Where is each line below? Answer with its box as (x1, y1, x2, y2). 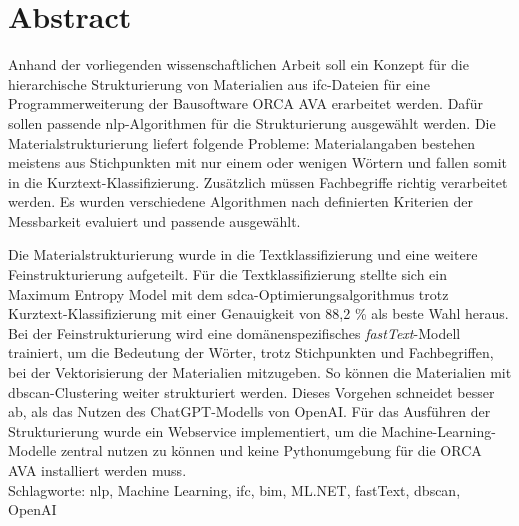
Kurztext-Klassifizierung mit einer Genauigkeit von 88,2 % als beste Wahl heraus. (8, 303, 509, 324)
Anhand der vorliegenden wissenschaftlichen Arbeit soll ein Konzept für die (8, 54, 469, 75)
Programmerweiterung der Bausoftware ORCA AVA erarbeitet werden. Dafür (8, 93, 483, 114)
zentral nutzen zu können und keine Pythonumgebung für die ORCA (60, 440, 482, 461)
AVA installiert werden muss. (8, 460, 187, 480)
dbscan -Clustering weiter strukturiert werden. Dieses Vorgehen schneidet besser (8, 381, 495, 402)
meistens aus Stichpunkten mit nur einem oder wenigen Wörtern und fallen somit (8, 152, 508, 173)
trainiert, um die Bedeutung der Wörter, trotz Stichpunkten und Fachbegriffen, (8, 342, 494, 363)
